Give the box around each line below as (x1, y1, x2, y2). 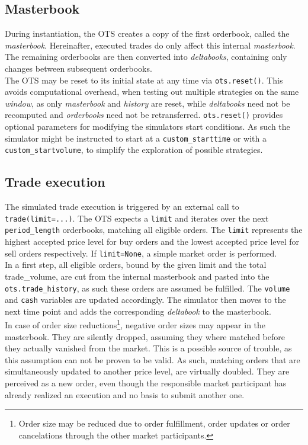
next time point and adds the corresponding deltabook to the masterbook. (5, 305, 271, 317)
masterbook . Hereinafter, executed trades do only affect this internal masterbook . (5, 39, 296, 51)
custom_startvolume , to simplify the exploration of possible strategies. (5, 143, 263, 156)
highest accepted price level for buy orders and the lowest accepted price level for (5, 235, 300, 248)
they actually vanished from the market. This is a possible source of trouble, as (5, 342, 292, 354)
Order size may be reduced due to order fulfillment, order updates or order (18, 417, 290, 430)
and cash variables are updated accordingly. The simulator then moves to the (5, 293, 286, 306)
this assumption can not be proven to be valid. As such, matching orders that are (5, 353, 300, 366)
